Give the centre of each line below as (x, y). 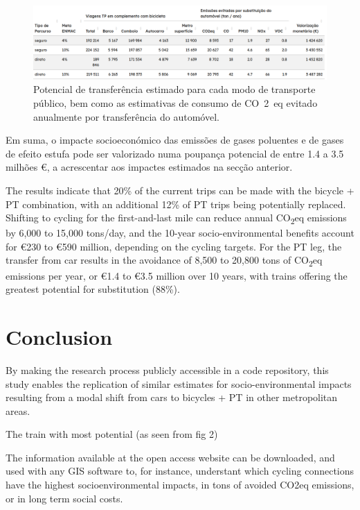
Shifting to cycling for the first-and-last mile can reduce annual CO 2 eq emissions (176, 218)
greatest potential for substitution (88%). (93, 289)
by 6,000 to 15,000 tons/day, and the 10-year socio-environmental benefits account (180, 233)
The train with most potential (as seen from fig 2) (112, 434)
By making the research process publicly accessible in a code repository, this (167, 369)
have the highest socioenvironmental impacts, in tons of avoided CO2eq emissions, (180, 485)
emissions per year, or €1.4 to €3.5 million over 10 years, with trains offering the (177, 275)
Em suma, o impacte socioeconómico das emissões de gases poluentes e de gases (175, 140)
